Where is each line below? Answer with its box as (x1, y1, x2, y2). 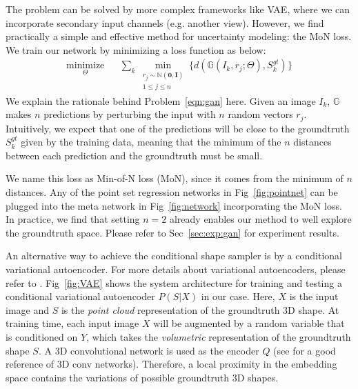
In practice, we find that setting (6, 212, 140, 226)
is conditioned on (6, 330, 78, 343)
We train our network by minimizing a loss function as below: (6, 42, 266, 57)
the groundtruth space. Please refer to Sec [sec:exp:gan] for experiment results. (6, 225, 339, 239)
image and (6, 302, 49, 317)
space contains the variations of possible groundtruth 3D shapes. (6, 370, 279, 384)
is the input (289, 289, 339, 303)
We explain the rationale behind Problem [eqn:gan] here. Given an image (6, 93, 316, 108)
